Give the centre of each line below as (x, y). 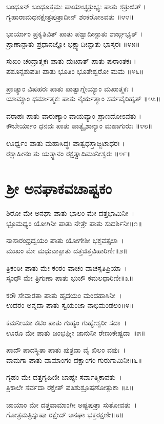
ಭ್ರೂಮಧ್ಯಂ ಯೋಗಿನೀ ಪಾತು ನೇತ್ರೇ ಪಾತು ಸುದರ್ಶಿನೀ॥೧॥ (74, 223)
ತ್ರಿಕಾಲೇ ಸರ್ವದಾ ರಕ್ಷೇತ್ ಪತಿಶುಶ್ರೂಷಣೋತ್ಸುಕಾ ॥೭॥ (70, 387)
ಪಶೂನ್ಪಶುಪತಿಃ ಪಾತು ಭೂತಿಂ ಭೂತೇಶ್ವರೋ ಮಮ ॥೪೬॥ (75, 71)
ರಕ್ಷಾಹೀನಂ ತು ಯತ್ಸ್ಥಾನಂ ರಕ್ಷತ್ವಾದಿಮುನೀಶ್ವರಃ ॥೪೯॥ (69, 153)
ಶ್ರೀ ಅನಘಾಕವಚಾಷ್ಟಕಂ (59, 188)
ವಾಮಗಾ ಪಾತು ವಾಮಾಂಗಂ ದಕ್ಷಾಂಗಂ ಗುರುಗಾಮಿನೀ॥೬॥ (74, 360)
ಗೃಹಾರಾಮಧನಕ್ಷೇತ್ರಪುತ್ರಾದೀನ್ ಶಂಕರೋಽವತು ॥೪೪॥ (70, 16)
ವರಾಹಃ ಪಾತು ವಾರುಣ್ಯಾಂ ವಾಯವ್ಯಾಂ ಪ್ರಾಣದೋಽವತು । (74, 115)
